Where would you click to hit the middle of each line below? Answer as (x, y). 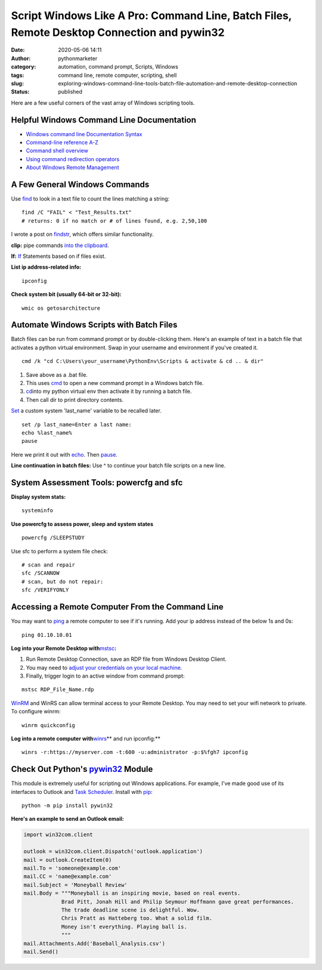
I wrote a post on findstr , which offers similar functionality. (83, 234)
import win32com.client (58, 835)
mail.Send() (41, 951)
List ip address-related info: (46, 267)
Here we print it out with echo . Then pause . (64, 454)
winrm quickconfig (49, 725)
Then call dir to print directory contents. (75, 399)
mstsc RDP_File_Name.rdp (58, 690)
